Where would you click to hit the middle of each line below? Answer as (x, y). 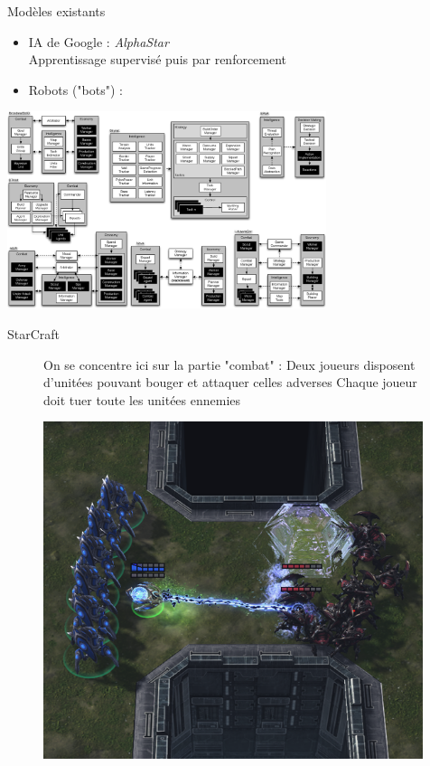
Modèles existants (56, 11)
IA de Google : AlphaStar (98, 41)
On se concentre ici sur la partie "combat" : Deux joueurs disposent (229, 364)
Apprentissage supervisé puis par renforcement (158, 59)
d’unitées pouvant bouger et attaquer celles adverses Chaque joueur (230, 382)
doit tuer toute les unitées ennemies (142, 399)
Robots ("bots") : (75, 89)
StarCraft (34, 334)
